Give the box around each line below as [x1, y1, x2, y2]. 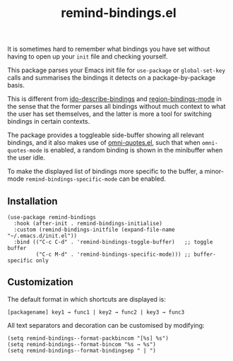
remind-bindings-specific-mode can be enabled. [25, 174, 166, 183]
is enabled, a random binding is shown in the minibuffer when [43, 146, 223, 155]
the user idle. [7, 153, 46, 162]
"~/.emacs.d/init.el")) [7, 232, 78, 239]
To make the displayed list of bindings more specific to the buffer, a [7, 167, 203, 176]
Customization [7, 276, 74, 288]
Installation [7, 195, 58, 207]
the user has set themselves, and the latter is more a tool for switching [7, 110, 212, 118]
